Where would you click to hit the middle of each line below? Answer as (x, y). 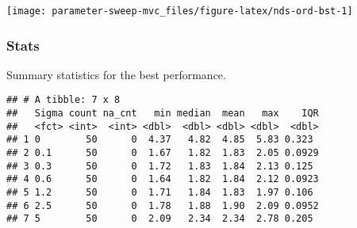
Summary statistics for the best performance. (116, 74)
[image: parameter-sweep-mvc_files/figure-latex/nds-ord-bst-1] (180, 11)
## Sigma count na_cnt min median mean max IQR (163, 114)
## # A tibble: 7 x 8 (63, 100)
